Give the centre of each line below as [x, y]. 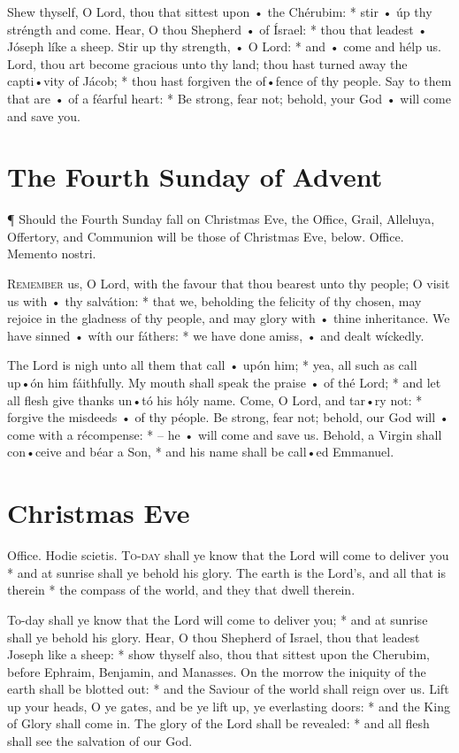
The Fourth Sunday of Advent [195, 177]
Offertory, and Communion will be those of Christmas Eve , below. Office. [206, 236]
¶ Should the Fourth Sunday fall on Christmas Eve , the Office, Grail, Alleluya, [221, 219]
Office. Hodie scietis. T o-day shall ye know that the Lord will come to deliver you [228, 555]
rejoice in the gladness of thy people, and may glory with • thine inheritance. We [229, 318]
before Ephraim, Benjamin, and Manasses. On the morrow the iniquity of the [217, 671]
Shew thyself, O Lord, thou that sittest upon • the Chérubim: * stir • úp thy [220, 12]
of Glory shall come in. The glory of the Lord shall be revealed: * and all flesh [218, 723]
